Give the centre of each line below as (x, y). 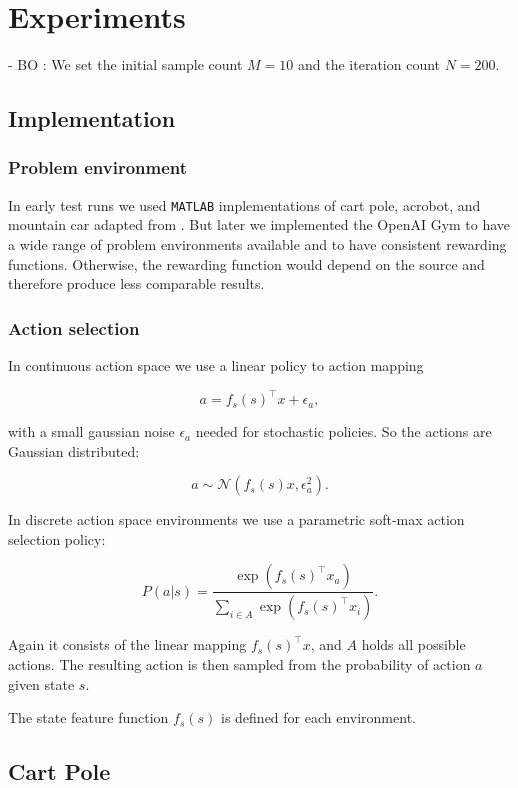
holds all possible (413, 644)
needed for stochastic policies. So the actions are (343, 431)
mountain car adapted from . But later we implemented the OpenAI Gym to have (259, 224)
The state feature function (88, 717)
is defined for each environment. (318, 717)
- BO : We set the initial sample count (125, 64)
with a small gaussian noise (91, 431)
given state (41, 683)
